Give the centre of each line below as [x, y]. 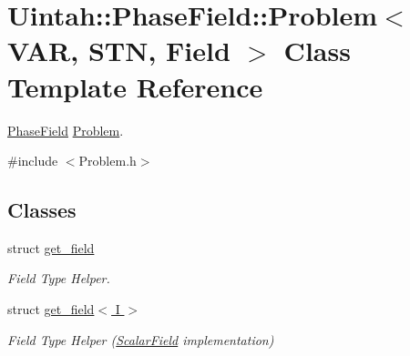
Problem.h [108, 161]
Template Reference [135, 86]
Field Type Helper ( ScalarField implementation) [141, 339]
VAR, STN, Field [119, 51]
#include [33, 161]
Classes [42, 210]
